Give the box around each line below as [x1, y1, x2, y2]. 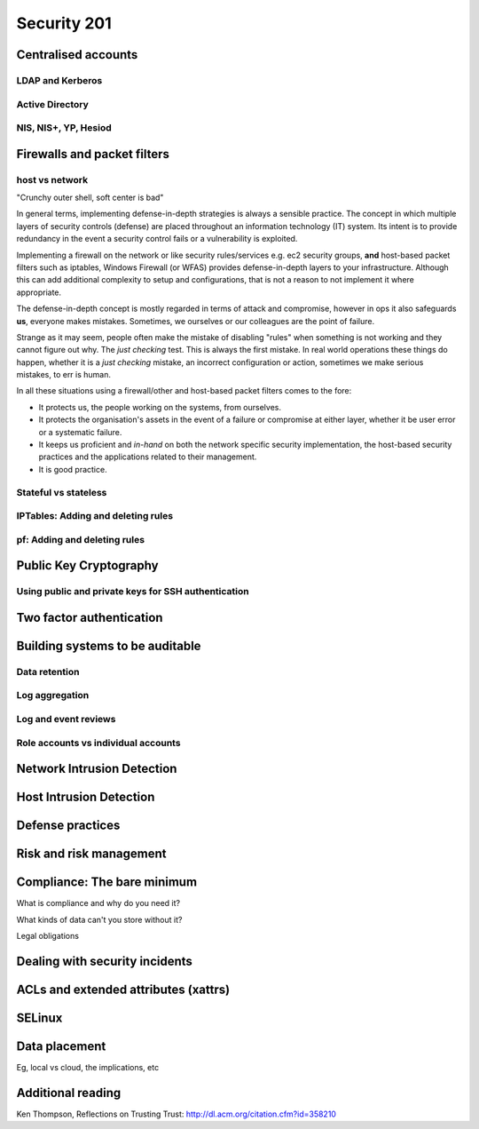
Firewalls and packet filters [16, 147, 170, 162]
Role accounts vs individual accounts [16, 736, 181, 749]
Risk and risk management [16, 847, 167, 862]
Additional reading [16, 1085, 122, 1101]
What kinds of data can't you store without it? [16, 914, 183, 925]
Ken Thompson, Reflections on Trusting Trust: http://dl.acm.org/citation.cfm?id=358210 [16, 1109, 337, 1119]
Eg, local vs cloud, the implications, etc [16, 1062, 160, 1073]
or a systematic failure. [38, 426, 122, 437]
